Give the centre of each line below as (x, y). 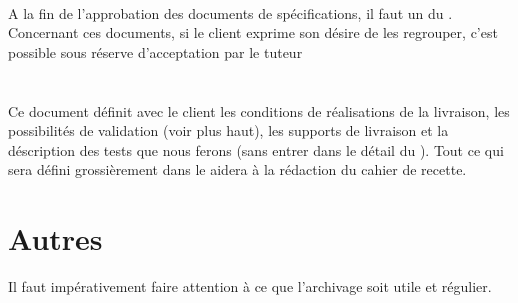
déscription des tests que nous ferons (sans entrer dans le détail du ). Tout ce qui (256, 149)
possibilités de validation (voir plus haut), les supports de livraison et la (228, 130)
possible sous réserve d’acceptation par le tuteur (155, 51)
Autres (55, 238)
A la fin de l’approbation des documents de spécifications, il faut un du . (230, 12)
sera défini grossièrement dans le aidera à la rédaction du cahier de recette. (237, 169)
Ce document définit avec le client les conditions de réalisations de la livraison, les (259, 110)
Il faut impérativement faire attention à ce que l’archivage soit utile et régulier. (250, 286)
